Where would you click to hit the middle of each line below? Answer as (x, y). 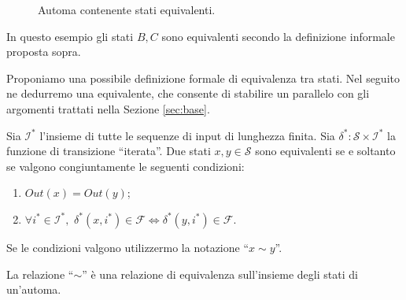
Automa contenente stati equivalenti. (127, 9)
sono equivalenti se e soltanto (325, 151)
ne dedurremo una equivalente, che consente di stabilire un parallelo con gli (188, 93)
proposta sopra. (44, 52)
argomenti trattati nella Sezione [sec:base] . (108, 108)
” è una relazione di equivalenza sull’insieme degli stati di (220, 274)
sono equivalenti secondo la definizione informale (278, 36)
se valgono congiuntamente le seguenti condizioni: (125, 166)
